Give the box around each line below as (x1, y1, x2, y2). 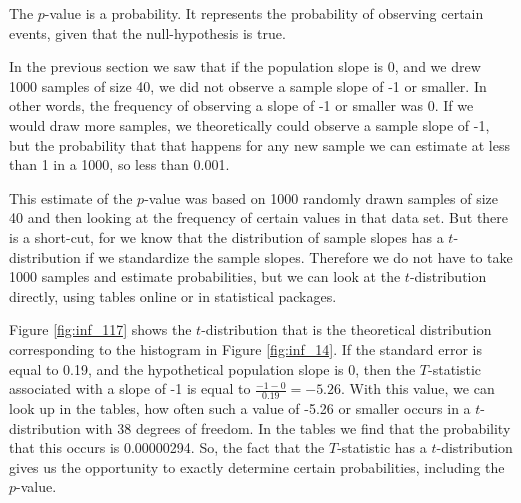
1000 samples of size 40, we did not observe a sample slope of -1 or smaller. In (9, 75, 487, 96)
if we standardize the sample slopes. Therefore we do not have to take (85, 246, 513, 267)
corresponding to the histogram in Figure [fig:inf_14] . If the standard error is (9, 338, 483, 359)
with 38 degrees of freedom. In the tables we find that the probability (85, 417, 511, 438)
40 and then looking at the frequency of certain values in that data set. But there (9, 207, 509, 228)
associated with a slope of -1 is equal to (9, 378, 251, 399)
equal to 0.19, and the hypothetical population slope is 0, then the (9, 358, 416, 379)
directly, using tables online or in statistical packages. (9, 285, 337, 306)
